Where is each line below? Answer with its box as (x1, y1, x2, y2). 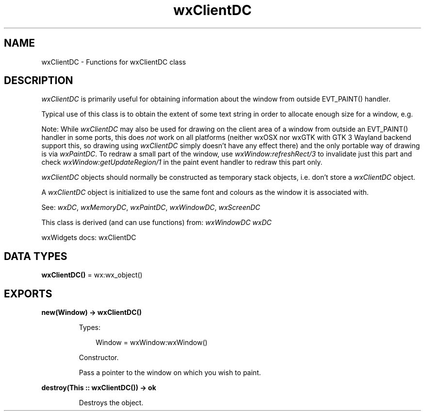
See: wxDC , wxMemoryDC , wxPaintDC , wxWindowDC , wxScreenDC (41, 203, 261, 212)
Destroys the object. (79, 398, 144, 407)
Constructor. (79, 353, 119, 362)
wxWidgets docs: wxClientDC (41, 233, 136, 242)
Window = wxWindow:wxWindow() (96, 338, 208, 347)
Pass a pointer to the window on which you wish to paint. (79, 368, 261, 377)
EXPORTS (4, 287, 52, 300)
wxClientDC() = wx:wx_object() (41, 271, 143, 279)
